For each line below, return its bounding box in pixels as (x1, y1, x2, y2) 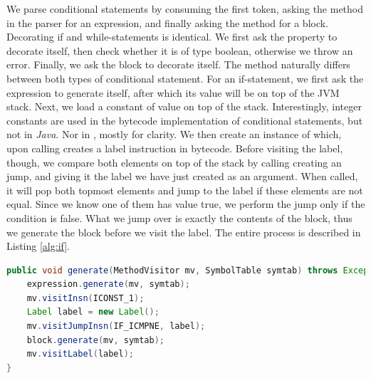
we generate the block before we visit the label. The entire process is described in (6, 224, 361, 239)
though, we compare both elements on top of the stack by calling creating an (6, 154, 342, 169)
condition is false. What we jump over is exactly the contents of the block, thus (6, 210, 352, 225)
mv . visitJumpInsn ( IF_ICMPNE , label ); (26, 321, 206, 332)
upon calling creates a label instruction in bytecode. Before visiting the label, (6, 140, 343, 155)
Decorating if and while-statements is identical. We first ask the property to (6, 29, 338, 44)
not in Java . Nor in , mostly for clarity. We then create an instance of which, (6, 127, 342, 142)
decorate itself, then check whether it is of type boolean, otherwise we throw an (6, 43, 353, 58)
